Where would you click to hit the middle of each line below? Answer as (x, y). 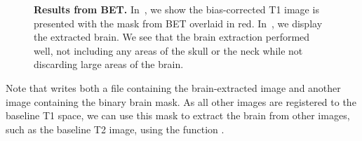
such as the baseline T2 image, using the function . (115, 129)
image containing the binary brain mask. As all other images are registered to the (181, 101)
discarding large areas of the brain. (109, 64)
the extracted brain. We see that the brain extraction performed (172, 37)
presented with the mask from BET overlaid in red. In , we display (178, 23)
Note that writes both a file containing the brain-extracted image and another (173, 87)
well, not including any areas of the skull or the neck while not (168, 50)
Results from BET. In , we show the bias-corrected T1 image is (176, 9)
